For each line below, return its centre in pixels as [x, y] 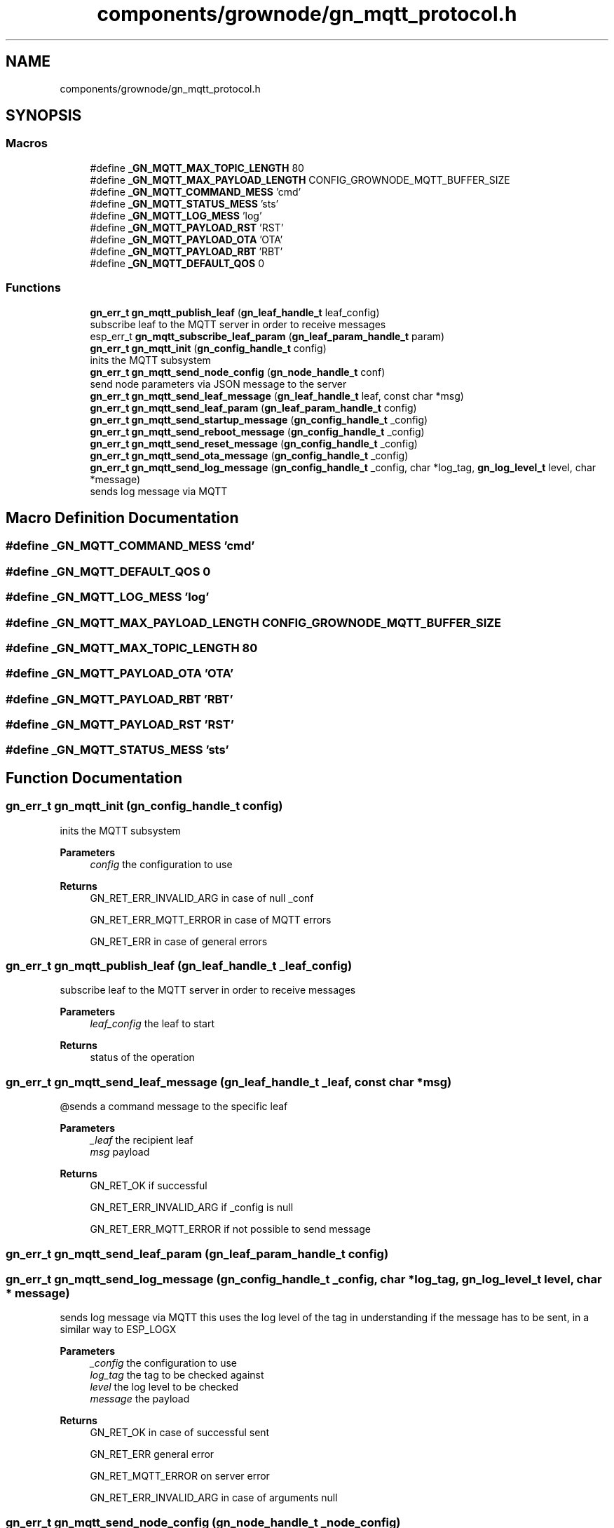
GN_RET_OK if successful [149, 1186]
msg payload [120, 1152]
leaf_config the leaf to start [152, 1024]
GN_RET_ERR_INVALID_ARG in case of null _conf [202, 898]
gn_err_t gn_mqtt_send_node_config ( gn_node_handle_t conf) [238, 372]
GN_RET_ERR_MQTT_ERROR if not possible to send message [231, 1229]
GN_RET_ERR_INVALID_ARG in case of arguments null [214, 1498]
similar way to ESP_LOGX [118, 1330]
